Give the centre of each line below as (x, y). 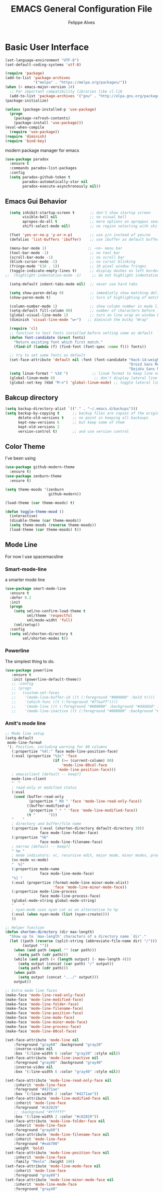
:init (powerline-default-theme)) (46, 679)
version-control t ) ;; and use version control (73, 431)
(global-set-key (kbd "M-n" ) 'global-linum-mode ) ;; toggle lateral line (85, 383)
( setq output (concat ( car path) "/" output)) (66, 964)
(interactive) (24, 516)
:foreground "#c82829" (37, 1107)
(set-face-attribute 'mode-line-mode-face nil (53, 1166)
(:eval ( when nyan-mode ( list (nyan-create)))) (60, 914)
